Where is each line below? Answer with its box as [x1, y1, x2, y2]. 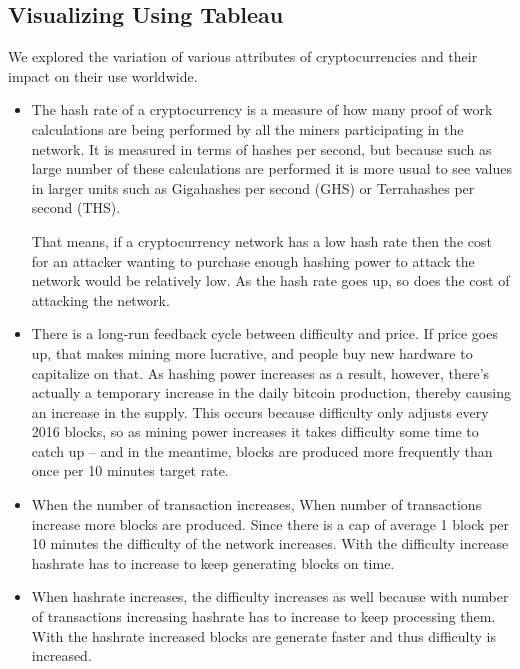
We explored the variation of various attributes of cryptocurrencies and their [8, 46, 478, 67]
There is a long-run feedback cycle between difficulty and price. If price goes [31, 323, 498, 344]
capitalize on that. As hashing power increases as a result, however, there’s [31, 362, 490, 383]
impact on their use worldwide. [8, 65, 198, 86]
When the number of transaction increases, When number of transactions [31, 494, 482, 515]
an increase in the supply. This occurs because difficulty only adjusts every [31, 401, 489, 422]
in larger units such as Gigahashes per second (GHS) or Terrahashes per [31, 177, 475, 198]
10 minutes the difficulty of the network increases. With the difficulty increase [31, 533, 509, 554]
